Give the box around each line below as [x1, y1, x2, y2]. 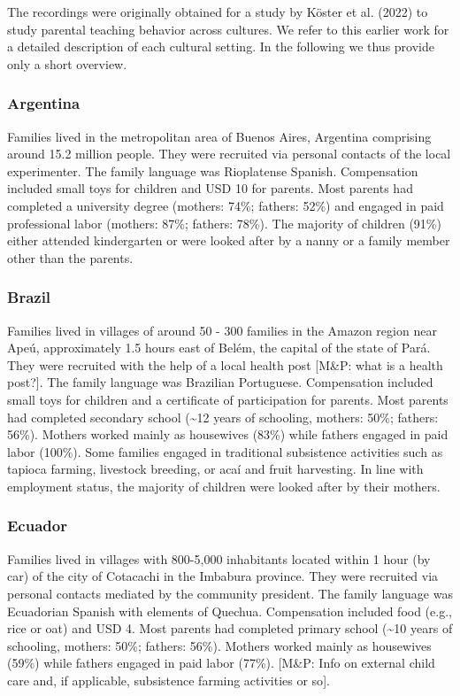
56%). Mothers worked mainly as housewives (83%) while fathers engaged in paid [7, 425, 448, 444]
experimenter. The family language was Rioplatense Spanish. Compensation [7, 161, 418, 180]
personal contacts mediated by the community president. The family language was [7, 584, 453, 602]
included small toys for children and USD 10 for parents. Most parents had [7, 179, 413, 197]
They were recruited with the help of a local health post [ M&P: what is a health [7, 355, 443, 374]
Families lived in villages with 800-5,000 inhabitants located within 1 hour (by [7, 549, 431, 568]
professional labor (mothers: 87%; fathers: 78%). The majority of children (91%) [7, 213, 441, 232]
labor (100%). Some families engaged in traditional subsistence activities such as [7, 442, 443, 460]
